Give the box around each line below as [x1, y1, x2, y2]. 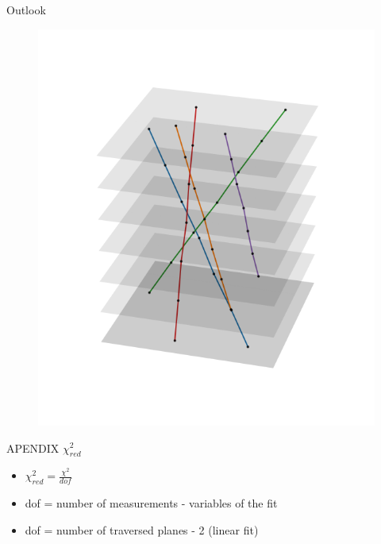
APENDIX [6, 439, 60, 456]
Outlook [6, 2, 46, 17]
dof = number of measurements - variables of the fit [25, 495, 278, 511]
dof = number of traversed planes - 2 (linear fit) [25, 521, 259, 538]
